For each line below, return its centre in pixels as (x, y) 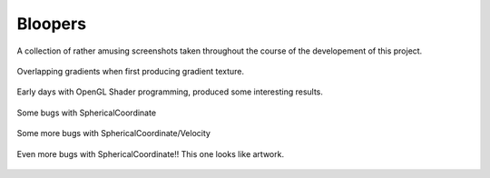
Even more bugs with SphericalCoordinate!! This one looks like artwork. (151, 153)
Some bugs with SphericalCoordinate (87, 113)
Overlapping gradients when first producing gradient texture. (131, 71)
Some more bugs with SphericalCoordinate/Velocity (113, 133)
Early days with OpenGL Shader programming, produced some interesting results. (170, 92)
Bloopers (51, 24)
